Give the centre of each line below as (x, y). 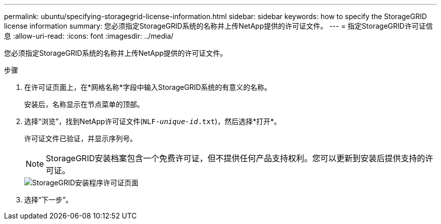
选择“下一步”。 (49, 200)
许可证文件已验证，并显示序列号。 (81, 138)
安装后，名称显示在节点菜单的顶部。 (84, 104)
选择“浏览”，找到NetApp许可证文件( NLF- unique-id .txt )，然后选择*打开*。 (153, 121)
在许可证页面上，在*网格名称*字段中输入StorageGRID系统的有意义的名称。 (148, 87)
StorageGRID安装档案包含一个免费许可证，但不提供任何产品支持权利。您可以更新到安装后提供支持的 (236, 158)
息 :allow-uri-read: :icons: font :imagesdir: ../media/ (89, 36)
